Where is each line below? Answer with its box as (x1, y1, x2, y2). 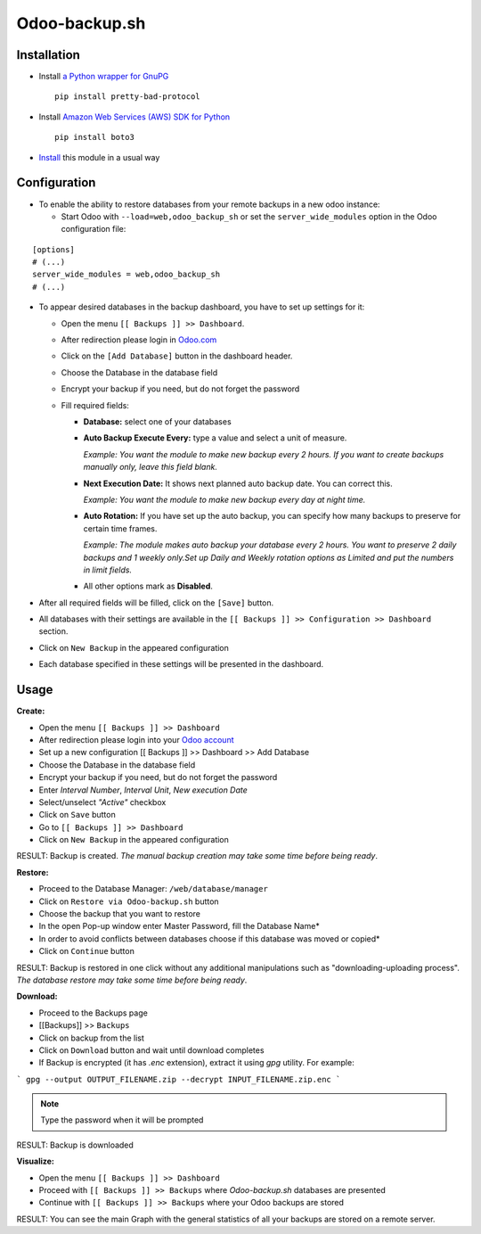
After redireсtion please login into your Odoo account (38, 734, 234, 745)
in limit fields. (83, 564, 133, 575)
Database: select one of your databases (83, 416, 232, 427)
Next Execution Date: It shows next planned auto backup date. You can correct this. (83, 478, 394, 489)
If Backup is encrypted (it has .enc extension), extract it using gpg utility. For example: (38, 1057, 355, 1068)
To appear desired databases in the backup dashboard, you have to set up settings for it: (38, 301, 365, 312)
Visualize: (16, 1156, 55, 1167)
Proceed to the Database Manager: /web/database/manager (38, 884, 269, 894)
